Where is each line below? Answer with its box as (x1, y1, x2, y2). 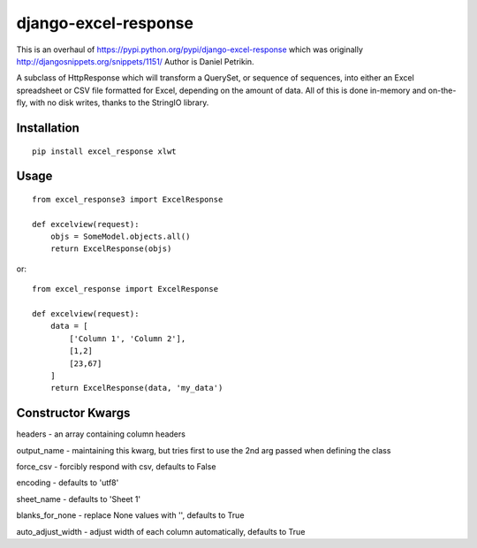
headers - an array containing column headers (16, 429, 185, 439)
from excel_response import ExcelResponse (32, 284, 219, 294)
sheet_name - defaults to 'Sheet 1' (16, 493, 141, 504)
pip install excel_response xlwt (32, 146, 177, 156)
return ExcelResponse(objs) (49, 244, 172, 254)
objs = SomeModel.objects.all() (49, 232, 191, 242)
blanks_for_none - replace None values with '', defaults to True (16, 510, 245, 521)
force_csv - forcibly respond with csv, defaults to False (16, 461, 216, 472)
